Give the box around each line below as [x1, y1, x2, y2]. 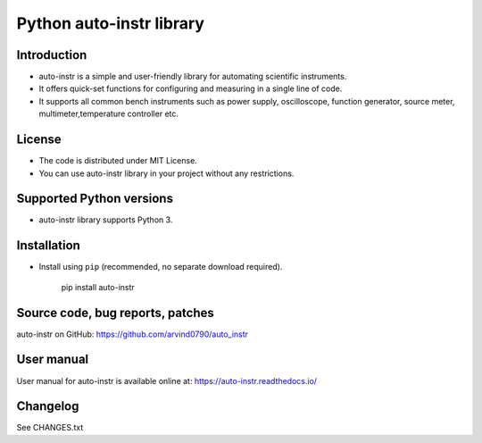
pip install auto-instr [61, 281, 136, 292]
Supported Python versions [16, 191, 174, 206]
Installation [16, 238, 80, 254]
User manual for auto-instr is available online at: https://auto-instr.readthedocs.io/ [16, 375, 317, 386]
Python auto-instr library [16, 13, 205, 33]
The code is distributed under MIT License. [38, 155, 198, 166]
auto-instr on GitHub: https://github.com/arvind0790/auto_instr [16, 329, 249, 339]
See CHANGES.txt [16, 422, 84, 433]
